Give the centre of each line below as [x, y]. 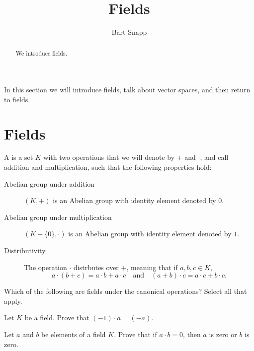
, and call [214, 157]
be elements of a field [74, 334]
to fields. [17, 99]
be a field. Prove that [57, 317]
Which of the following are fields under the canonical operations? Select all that [126, 291]
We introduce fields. [41, 53]
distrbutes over [96, 267]
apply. [13, 301]
